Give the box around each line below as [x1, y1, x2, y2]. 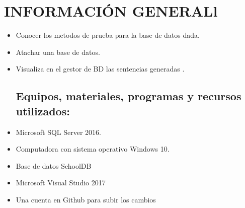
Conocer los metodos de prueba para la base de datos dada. [16, 30, 200, 40]
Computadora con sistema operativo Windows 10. [16, 144, 170, 154]
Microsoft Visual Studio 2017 [16, 177, 106, 188]
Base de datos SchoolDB [16, 160, 92, 171]
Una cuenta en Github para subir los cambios [16, 194, 156, 204]
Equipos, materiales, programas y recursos [16, 88, 241, 104]
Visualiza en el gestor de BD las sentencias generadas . [16, 63, 185, 74]
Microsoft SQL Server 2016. [16, 126, 101, 137]
